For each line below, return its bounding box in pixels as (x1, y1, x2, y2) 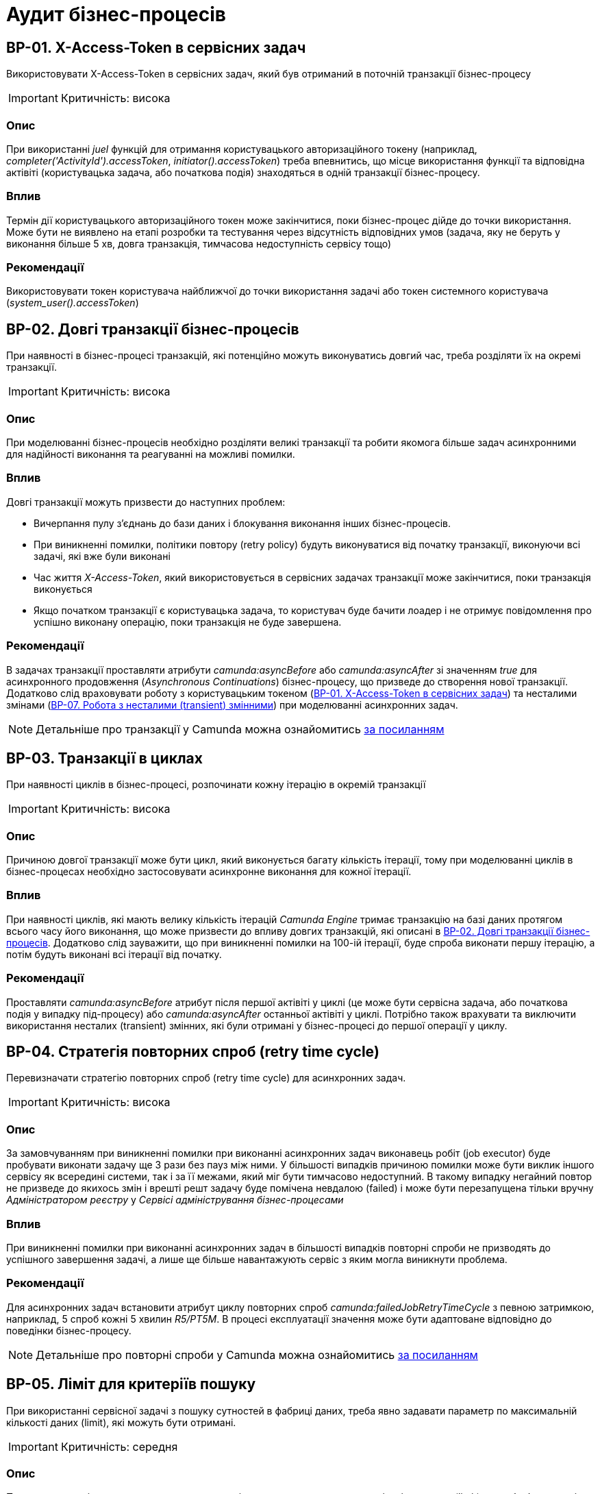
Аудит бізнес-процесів (6, 3, 226, 26)
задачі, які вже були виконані (34, 550, 171, 562)
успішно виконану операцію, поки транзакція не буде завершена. (34, 615, 342, 628)
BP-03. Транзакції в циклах (6, 749, 203, 767)
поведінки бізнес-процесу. (6, 1324, 132, 1336)
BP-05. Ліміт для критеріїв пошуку (6, 1375, 256, 1393)
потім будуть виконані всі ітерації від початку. (6, 948, 222, 960)
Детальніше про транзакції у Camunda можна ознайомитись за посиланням (36, 722, 445, 736)
